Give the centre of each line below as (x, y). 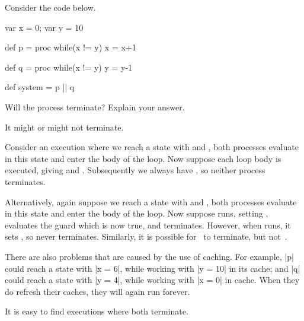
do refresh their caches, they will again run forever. (97, 291)
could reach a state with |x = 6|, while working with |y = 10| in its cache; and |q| (153, 268)
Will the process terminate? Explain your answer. (95, 107)
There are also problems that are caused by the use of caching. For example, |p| (149, 256)
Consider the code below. (50, 7)
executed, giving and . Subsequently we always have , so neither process (135, 170)
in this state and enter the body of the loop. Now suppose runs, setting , (137, 213)
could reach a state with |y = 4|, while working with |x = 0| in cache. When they (152, 280)
